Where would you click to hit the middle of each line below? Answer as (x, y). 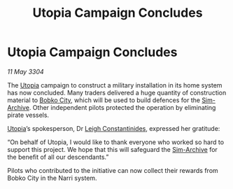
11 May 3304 (26, 71)
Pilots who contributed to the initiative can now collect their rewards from (113, 170)
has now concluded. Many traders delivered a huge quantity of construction (117, 92)
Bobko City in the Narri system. (52, 178)
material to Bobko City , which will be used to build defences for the (104, 100)
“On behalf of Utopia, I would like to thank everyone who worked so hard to (116, 142)
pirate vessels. (28, 115)
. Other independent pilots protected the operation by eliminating (122, 107)
